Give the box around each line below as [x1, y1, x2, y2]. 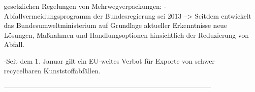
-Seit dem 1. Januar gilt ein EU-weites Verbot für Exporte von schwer [4, 55, 215, 66]
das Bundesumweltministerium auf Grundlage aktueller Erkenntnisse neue [4, 20, 227, 30]
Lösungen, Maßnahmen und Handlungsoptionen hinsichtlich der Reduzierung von [4, 29, 249, 40]
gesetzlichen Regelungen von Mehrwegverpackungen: [4, 1, 162, 11]
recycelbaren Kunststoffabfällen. [4, 65, 100, 75]
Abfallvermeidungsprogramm [4, 10, 91, 21]
